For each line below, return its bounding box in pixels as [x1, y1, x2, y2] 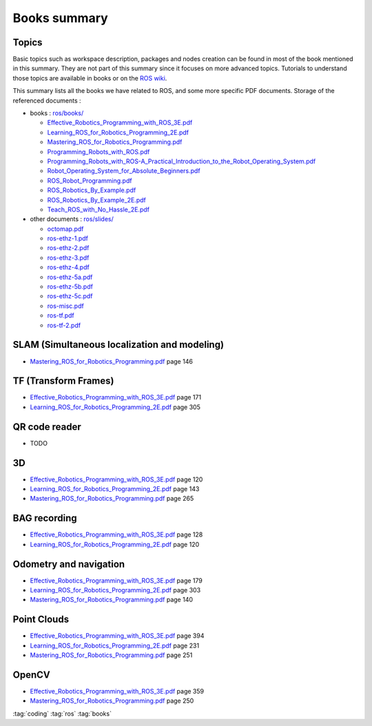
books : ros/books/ [30, 109, 84, 117]
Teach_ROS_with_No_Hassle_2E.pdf [47, 205, 149, 214]
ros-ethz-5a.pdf [47, 273, 93, 281]
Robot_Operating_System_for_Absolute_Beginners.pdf [47, 167, 200, 175]
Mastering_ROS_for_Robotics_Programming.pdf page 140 [30, 596, 193, 604]
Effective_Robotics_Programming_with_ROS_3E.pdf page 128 [30, 530, 203, 539]
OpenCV [12, 669, 51, 681]
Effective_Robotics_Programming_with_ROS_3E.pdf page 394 [30, 632, 205, 640]
